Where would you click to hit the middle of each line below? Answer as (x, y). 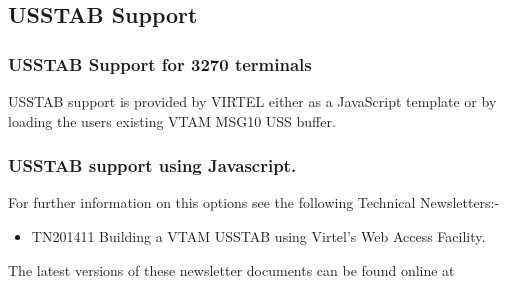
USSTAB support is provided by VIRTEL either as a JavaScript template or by (252, 101)
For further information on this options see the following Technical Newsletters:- (254, 202)
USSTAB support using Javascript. (152, 165)
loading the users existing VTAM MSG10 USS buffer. (172, 120)
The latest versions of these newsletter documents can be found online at (231, 269)
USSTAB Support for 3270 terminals (160, 63)
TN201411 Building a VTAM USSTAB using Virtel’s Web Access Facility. (258, 236)
